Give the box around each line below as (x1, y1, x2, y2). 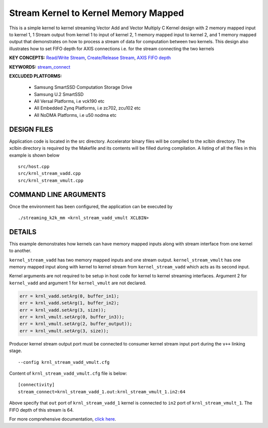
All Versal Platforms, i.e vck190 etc (34, 98, 105, 104)
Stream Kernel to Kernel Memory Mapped (9, 7, 184, 18)
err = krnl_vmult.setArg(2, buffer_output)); (19, 321, 133, 327)
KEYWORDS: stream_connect (9, 64, 70, 70)
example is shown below (9, 152, 60, 158)
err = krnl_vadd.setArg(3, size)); (19, 307, 106, 313)
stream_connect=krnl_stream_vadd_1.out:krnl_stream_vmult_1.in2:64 (18, 389, 186, 395)
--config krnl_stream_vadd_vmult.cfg (18, 359, 110, 365)
